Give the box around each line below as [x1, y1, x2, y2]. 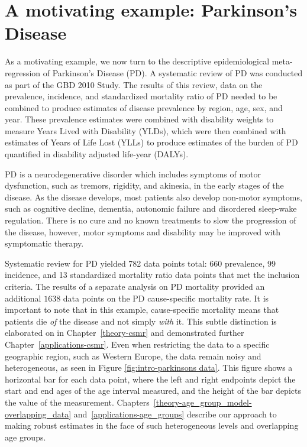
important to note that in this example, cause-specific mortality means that [5, 303, 279, 316]
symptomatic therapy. [5, 237, 84, 250]
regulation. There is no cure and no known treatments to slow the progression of [5, 214, 296, 226]
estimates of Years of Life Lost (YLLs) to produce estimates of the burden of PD [5, 136, 298, 148]
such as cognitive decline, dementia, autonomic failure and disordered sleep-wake [5, 202, 297, 215]
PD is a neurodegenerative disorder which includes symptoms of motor [5, 167, 261, 180]
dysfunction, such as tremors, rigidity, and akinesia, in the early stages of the [5, 179, 284, 192]
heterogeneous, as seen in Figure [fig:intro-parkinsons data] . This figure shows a [5, 361, 293, 374]
